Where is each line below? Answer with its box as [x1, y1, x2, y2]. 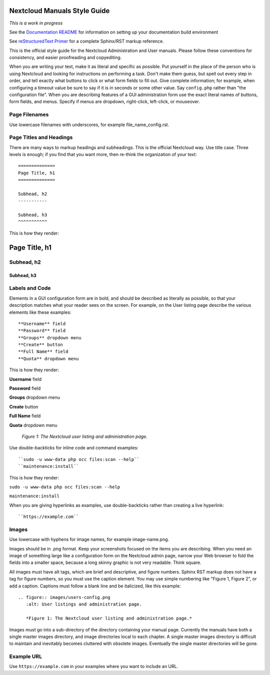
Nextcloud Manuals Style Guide [9, 7, 110, 15]
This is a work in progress [9, 20, 63, 26]
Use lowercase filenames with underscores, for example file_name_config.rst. [9, 122, 169, 128]
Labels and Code [9, 285, 51, 292]
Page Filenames [9, 111, 49, 118]
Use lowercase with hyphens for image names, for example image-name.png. [9, 536, 169, 542]
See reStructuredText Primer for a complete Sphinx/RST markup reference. [9, 38, 164, 45]
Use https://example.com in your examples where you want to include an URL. [9, 663, 178, 669]
